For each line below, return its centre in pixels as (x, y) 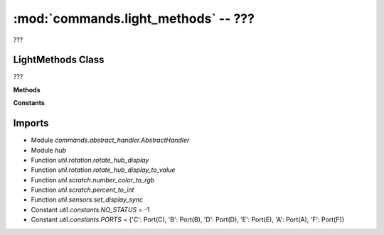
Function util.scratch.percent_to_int (82, 190)
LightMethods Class (59, 60)
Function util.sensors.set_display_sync (87, 200)
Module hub (49, 150)
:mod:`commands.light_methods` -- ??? (134, 18)
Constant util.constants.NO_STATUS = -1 (90, 209)
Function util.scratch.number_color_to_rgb (93, 180)
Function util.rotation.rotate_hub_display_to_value (103, 170)
